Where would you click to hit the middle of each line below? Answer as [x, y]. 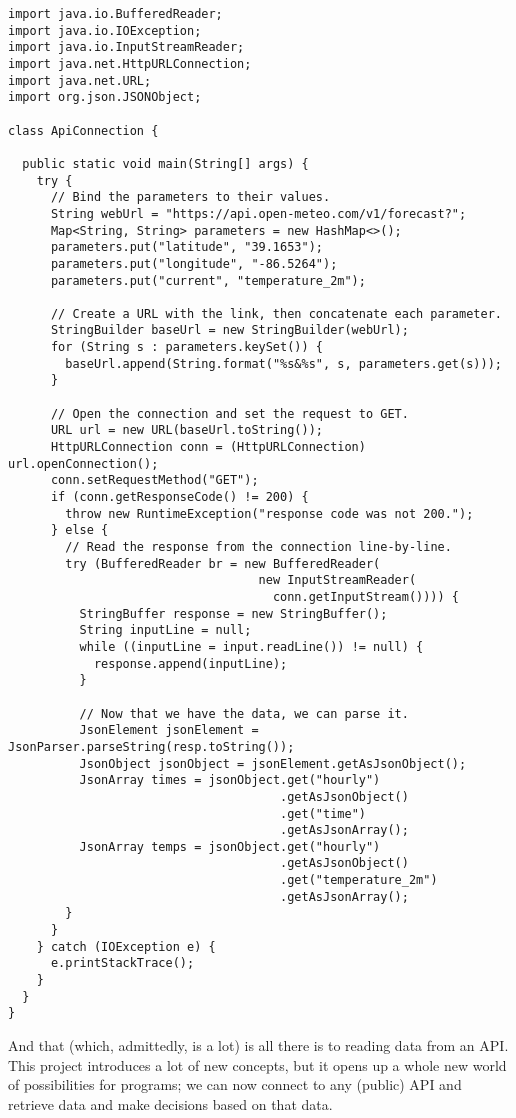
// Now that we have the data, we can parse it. [244, 713]
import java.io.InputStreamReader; [126, 47]
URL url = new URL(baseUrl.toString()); [186, 430]
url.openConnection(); [83, 463]
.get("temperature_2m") [359, 880]
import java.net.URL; [80, 80]
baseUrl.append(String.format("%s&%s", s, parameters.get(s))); [283, 363]
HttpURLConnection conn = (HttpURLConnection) [208, 447]
